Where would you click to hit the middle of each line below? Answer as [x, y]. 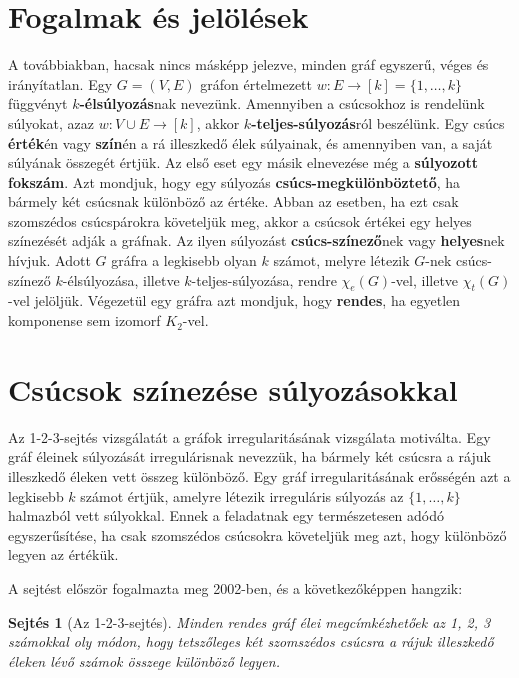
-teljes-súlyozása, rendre [264, 279]
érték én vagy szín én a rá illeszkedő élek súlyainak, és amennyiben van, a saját [250, 142]
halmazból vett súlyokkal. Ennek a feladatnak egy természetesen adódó [226, 515]
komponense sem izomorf [84, 320]
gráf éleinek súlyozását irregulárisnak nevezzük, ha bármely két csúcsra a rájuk [249, 456]
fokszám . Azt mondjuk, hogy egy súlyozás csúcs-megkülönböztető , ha [234, 181]
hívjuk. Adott [49, 260]
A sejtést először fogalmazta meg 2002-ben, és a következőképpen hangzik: [235, 587]
